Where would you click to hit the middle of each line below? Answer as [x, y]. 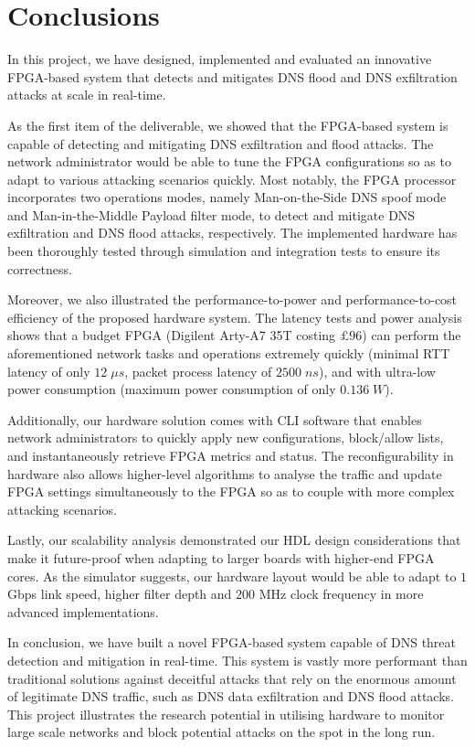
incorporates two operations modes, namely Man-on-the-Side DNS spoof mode [227, 197]
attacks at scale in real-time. [87, 95]
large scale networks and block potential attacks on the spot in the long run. [222, 732]
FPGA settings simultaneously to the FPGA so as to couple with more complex [231, 491]
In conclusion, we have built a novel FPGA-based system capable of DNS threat [232, 642]
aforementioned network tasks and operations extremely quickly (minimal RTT [229, 353]
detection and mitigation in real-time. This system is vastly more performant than [237, 660]
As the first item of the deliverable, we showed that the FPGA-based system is [228, 125]
